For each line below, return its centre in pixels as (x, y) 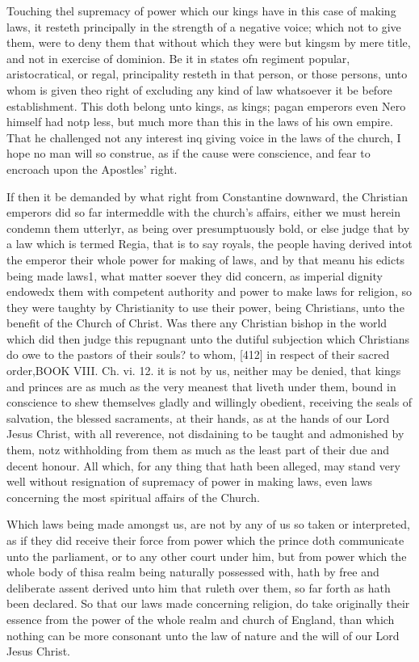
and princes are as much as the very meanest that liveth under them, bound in (201, 386)
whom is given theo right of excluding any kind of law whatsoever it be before (199, 89)
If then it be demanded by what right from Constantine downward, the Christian (207, 196)
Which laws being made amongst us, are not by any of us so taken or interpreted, (208, 524)
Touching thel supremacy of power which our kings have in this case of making (201, 11)
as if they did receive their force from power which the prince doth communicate (205, 540)
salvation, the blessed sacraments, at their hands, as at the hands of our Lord (198, 417)
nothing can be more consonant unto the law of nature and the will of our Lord (203, 635)
